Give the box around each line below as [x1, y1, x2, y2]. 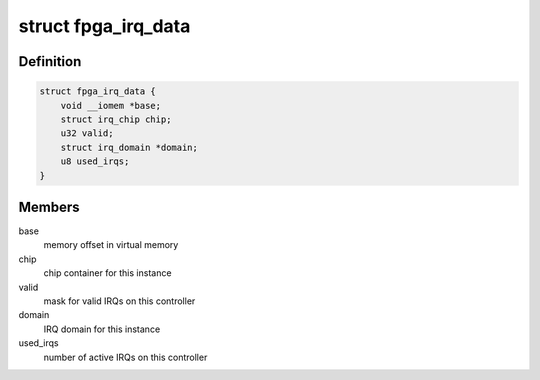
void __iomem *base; [60, 100, 162, 111]
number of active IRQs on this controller [43, 351, 208, 363]
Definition [18, 53, 82, 70]
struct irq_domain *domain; [60, 141, 199, 153]
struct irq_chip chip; [60, 113, 172, 125]
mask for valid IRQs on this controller [43, 295, 196, 307]
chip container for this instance [43, 267, 172, 279]
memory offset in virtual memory [43, 239, 179, 251]
